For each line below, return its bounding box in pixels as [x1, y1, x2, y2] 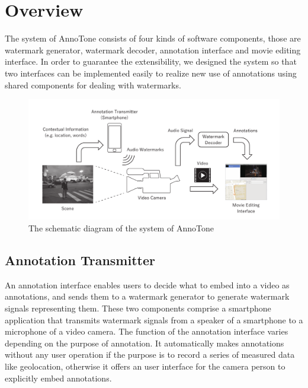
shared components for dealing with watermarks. [5, 78, 181, 91]
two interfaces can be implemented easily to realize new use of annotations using [5, 66, 297, 79]
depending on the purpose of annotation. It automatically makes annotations [5, 336, 284, 349]
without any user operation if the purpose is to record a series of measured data [5, 348, 295, 361]
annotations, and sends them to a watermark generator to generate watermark [5, 290, 290, 303]
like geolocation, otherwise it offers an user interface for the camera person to [5, 360, 285, 372]
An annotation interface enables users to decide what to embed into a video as [5, 278, 290, 291]
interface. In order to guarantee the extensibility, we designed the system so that [5, 55, 297, 68]
